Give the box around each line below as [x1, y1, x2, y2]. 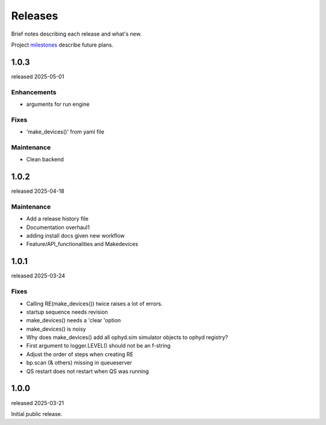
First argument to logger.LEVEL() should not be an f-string [26, 342, 171, 349]
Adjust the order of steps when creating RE [26, 351, 134, 358]
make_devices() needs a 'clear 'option [26, 317, 121, 324]
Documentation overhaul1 [26, 224, 90, 231]
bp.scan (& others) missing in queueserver [26, 359, 132, 366]
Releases [11, 9, 59, 22]
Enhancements [11, 88, 57, 96]
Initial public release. [11, 410, 63, 417]
